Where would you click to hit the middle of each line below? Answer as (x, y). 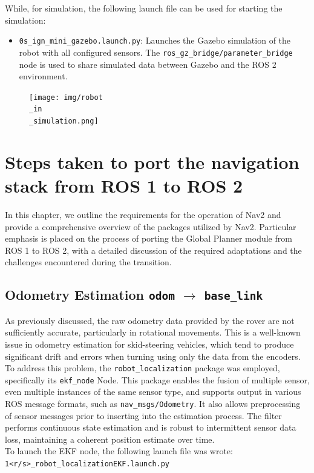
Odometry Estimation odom (90, 295)
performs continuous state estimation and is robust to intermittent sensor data (151, 427)
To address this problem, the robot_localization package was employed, (142, 368)
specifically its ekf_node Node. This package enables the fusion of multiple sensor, (157, 379)
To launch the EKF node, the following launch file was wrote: (119, 451)
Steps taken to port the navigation (152, 161)
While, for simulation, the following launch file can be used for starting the (144, 8)
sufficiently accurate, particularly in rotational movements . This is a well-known (153, 332)
